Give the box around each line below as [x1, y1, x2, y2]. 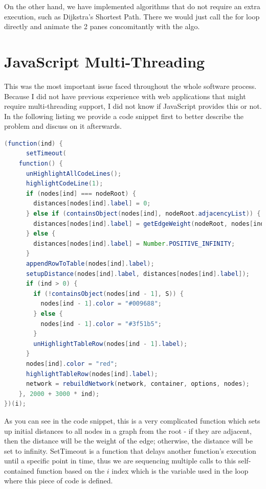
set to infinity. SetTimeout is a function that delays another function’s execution [4, 445, 256, 456]
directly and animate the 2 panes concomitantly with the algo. [4, 21, 200, 32]
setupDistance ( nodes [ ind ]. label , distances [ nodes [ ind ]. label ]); [26, 270, 250, 277]
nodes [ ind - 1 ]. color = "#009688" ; [40, 300, 162, 308]
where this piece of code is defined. [4, 475, 113, 486]
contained [4, 465, 34, 476]
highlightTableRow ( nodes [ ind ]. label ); [26, 370, 158, 378]
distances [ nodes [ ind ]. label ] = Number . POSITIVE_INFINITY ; [33, 240, 235, 247]
